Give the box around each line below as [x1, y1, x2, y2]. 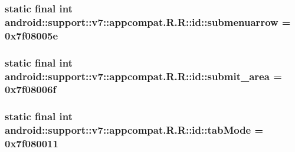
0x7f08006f [5, 82, 57, 97]
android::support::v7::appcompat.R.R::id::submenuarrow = [5, 14, 291, 29]
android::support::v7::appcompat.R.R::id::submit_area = [5, 68, 282, 83]
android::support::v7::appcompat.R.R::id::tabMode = [5, 123, 264, 137]
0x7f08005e [5, 28, 58, 42]
